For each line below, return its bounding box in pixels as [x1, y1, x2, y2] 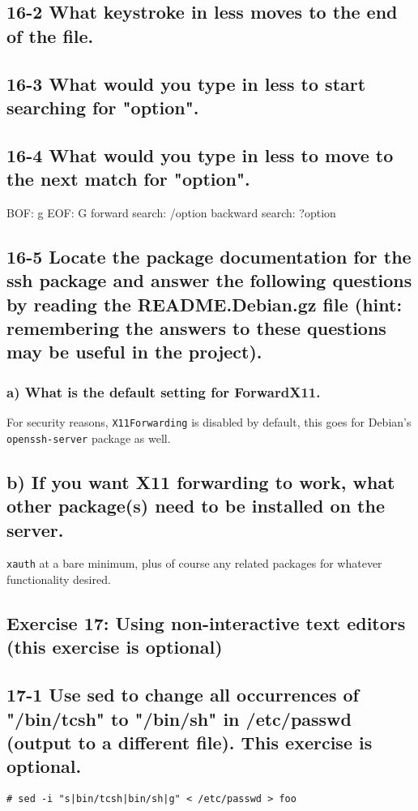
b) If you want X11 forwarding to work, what [6, 469, 395, 494]
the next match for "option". [6, 166, 250, 191]
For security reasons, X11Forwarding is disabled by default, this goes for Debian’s [6, 414, 412, 431]
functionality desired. [6, 571, 111, 588]
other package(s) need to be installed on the [6, 493, 385, 518]
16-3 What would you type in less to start [6, 71, 366, 96]
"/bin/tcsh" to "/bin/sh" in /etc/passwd [6, 706, 352, 731]
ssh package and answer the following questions [6, 268, 412, 293]
